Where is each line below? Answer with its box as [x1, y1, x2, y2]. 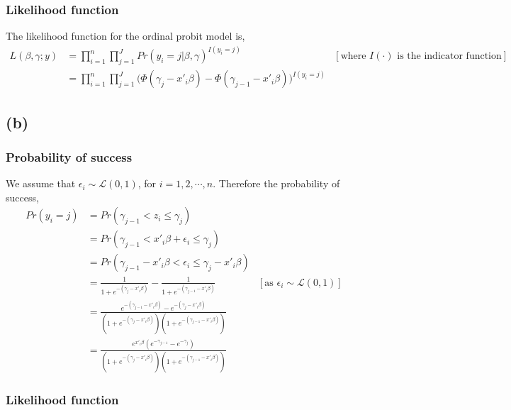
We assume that [6, 176, 76, 191]
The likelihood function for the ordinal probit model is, [6, 28, 245, 43]
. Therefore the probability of [213, 176, 340, 191]
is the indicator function [397, 51, 502, 62]
